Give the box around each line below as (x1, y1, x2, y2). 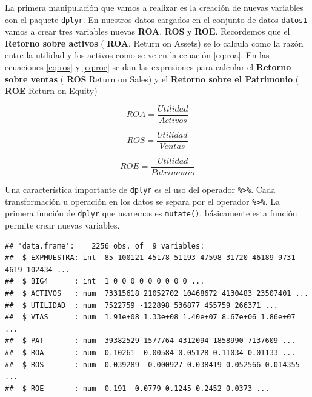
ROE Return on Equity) (5, 84, 98, 97)
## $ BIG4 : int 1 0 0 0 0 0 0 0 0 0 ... (5, 277, 205, 286)
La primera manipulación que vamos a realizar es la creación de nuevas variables (5, 1, 304, 13)
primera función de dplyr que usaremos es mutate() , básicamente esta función (5, 207, 297, 219)
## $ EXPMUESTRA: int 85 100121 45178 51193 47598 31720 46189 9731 (5, 253, 296, 262)
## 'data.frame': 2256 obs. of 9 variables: (5, 241, 205, 250)
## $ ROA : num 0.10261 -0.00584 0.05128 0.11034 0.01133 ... (5, 348, 296, 357)
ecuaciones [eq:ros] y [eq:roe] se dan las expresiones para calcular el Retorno (5, 61, 291, 73)
